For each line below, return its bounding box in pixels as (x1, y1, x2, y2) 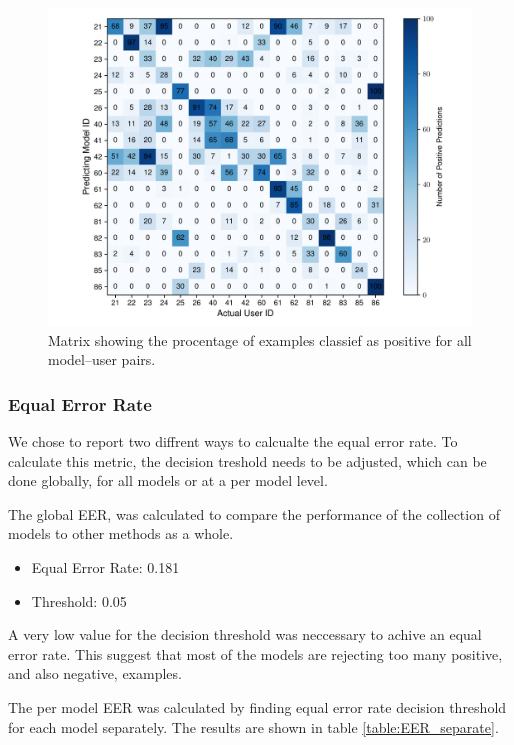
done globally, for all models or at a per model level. (8, 470, 328, 491)
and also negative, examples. (8, 663, 182, 684)
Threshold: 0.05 (31, 590, 127, 611)
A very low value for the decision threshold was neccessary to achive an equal (8, 624, 482, 645)
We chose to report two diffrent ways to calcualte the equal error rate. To (8, 431, 458, 451)
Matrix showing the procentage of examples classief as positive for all (48, 329, 472, 350)
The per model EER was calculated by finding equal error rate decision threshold (8, 696, 507, 717)
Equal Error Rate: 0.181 (31, 556, 180, 577)
